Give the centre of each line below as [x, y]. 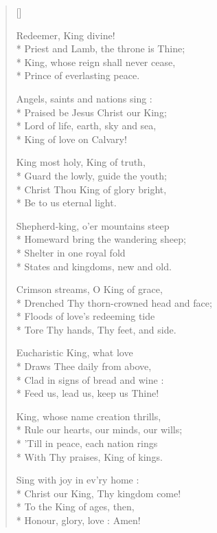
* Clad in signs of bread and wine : [90, 379]
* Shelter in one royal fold [71, 252]
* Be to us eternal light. [66, 203]
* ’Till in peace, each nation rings [87, 443]
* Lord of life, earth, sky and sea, [86, 126]
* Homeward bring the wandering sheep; [101, 239]
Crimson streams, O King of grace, [89, 289]
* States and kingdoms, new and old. [94, 266]
